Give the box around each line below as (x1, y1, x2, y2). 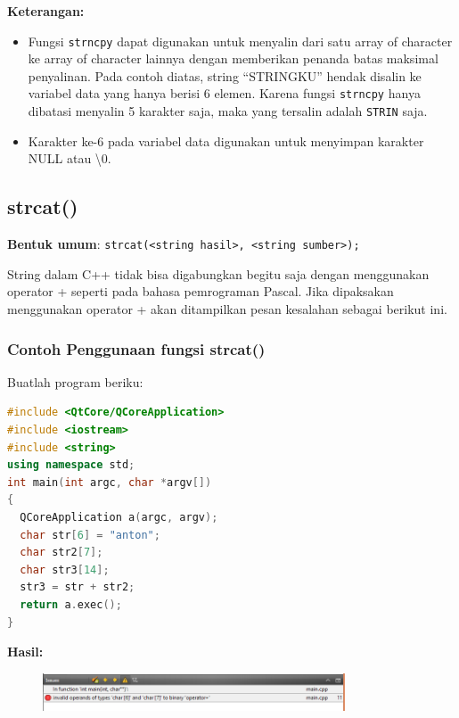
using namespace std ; (7, 458, 135, 472)
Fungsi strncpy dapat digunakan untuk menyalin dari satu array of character (28, 31, 453, 50)
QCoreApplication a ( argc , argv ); (20, 510, 218, 524)
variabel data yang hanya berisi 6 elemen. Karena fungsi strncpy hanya (28, 84, 421, 103)
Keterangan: (7, 2, 85, 20)
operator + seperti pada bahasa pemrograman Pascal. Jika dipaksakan (7, 282, 394, 301)
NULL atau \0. (28, 149, 111, 168)
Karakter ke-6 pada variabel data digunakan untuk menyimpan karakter (28, 131, 424, 150)
